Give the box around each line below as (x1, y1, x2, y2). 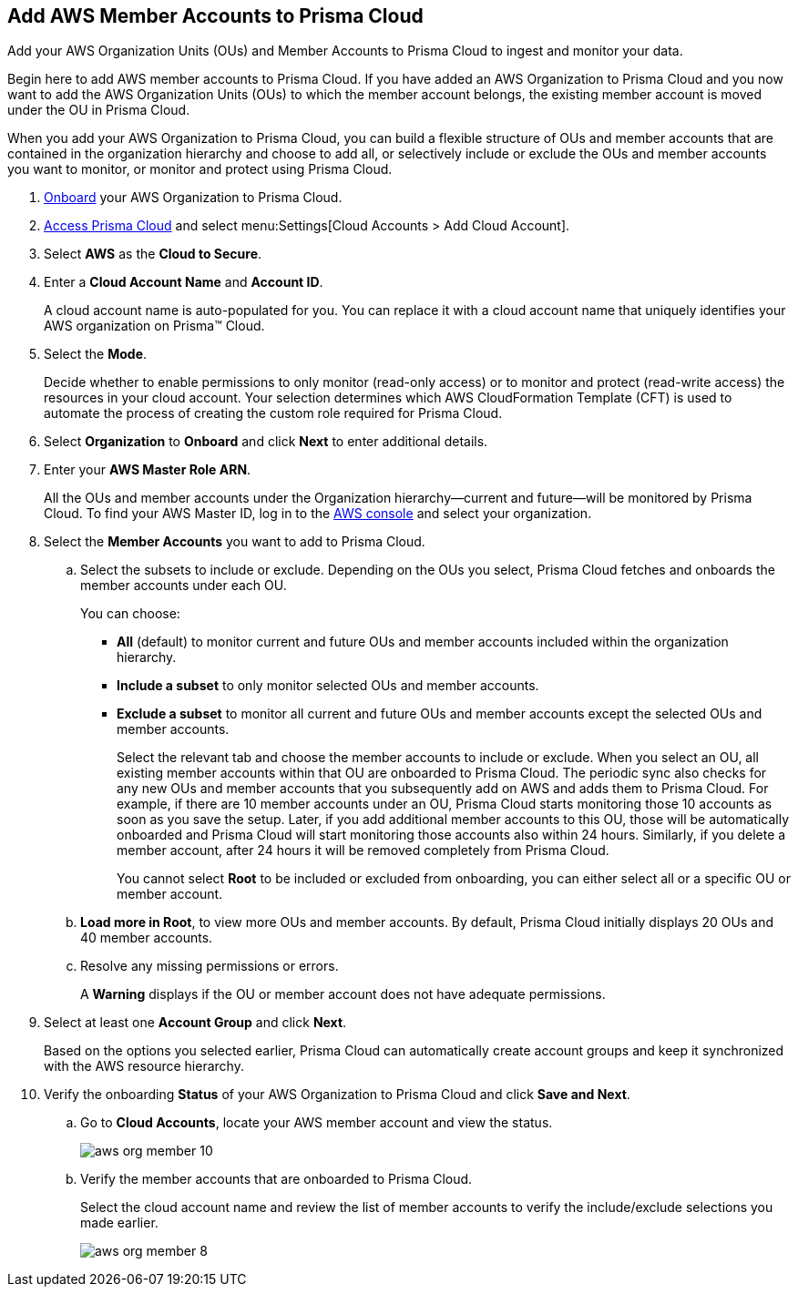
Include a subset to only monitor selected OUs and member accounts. (117, 678, 539, 694)
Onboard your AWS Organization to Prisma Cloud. (44, 189, 343, 206)
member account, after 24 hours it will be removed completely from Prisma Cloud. (117, 842, 609, 859)
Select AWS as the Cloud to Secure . (44, 246, 262, 262)
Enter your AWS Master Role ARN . (44, 462, 251, 478)
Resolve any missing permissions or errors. (80, 958, 339, 974)
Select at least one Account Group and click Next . (44, 1014, 347, 1031)
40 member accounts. (80, 930, 213, 946)
